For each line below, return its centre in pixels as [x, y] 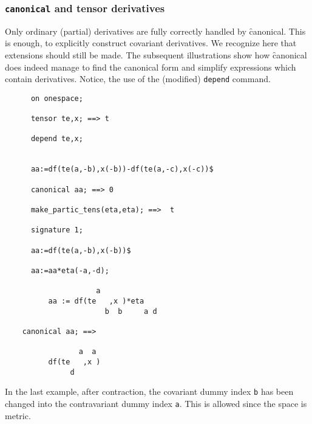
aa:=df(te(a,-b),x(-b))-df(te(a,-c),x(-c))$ [122, 169]
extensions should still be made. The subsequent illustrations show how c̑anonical [156, 54]
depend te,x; [57, 139]
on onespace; [57, 98]
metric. [18, 415]
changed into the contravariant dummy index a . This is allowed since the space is [156, 403]
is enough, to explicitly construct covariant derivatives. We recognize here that [151, 43]
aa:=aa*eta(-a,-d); [70, 270]
